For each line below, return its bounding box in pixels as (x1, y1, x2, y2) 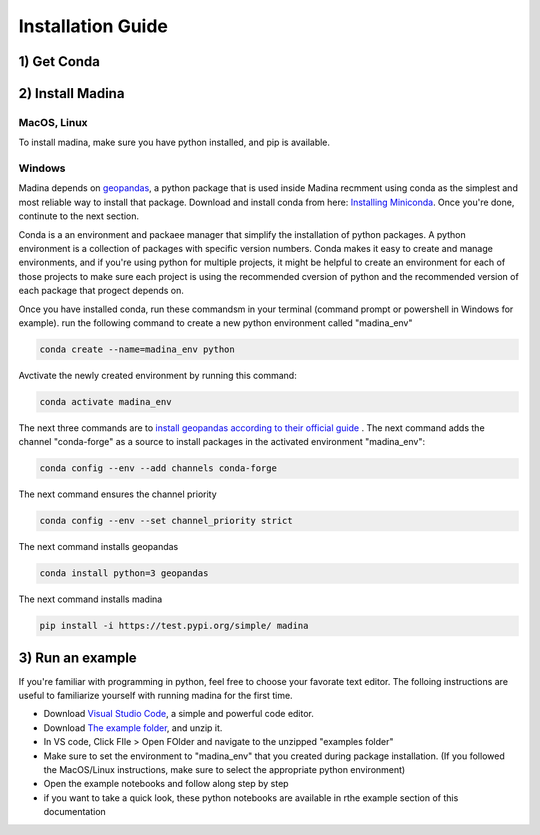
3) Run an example (18, 649, 137, 666)
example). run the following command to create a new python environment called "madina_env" (18, 316, 413, 329)
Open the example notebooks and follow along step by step (43, 778, 289, 790)
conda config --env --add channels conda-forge (39, 463, 277, 474)
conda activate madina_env (39, 396, 172, 407)
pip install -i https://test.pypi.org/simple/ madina (39, 620, 309, 632)
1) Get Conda (18, 53, 100, 70)
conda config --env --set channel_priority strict (39, 515, 294, 527)
